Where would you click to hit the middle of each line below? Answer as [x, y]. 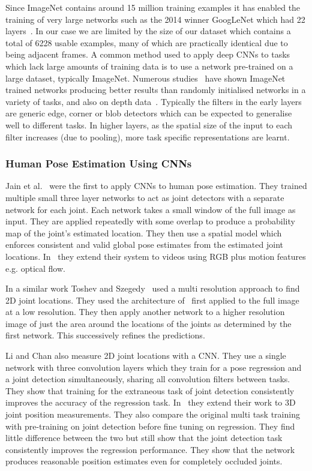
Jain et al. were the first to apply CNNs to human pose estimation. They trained [156, 186]
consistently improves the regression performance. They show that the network [150, 449]
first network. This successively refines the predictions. [105, 335]
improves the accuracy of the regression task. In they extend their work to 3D [151, 402]
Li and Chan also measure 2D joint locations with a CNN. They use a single [146, 355]
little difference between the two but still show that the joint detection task [144, 438]
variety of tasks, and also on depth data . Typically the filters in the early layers [154, 101]
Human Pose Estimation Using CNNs [99, 163]
